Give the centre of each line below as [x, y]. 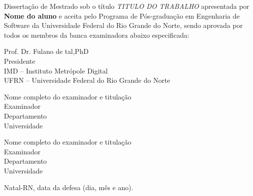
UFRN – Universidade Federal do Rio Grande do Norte [87, 80]
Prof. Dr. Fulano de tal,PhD [46, 51]
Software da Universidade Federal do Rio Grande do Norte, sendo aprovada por [124, 25]
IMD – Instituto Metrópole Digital [56, 70]
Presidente [20, 61]
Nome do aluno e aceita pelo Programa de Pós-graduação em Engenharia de [122, 15]
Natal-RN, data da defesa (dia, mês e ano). [69, 187]
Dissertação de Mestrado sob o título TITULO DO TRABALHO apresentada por [127, 6]
